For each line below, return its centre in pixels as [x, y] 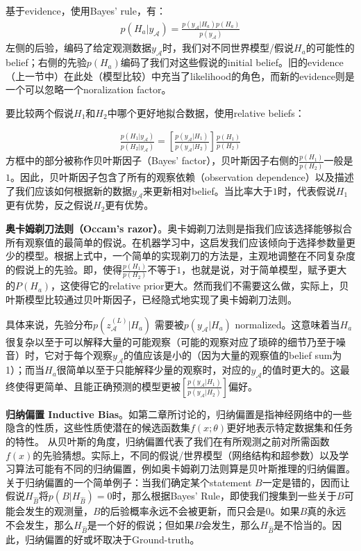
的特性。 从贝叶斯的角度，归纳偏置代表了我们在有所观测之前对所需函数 [168, 441]
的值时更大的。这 [301, 370]
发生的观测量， [59, 511]
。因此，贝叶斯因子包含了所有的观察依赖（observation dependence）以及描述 [182, 177]
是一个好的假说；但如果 [141, 525]
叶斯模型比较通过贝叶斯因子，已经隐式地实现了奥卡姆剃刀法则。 [151, 300]
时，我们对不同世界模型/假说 [228, 48]
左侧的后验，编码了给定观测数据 [78, 48]
